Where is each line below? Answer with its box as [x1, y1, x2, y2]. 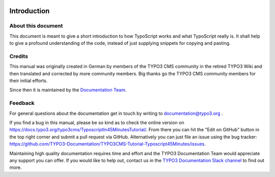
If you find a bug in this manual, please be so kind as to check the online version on [9, 120, 184, 126]
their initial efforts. [9, 78, 48, 84]
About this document [9, 22, 63, 29]
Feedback [9, 100, 35, 107]
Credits [9, 52, 28, 60]
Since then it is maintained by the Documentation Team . [9, 87, 127, 93]
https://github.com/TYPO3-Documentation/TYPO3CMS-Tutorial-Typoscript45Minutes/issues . [9, 141, 206, 147]
